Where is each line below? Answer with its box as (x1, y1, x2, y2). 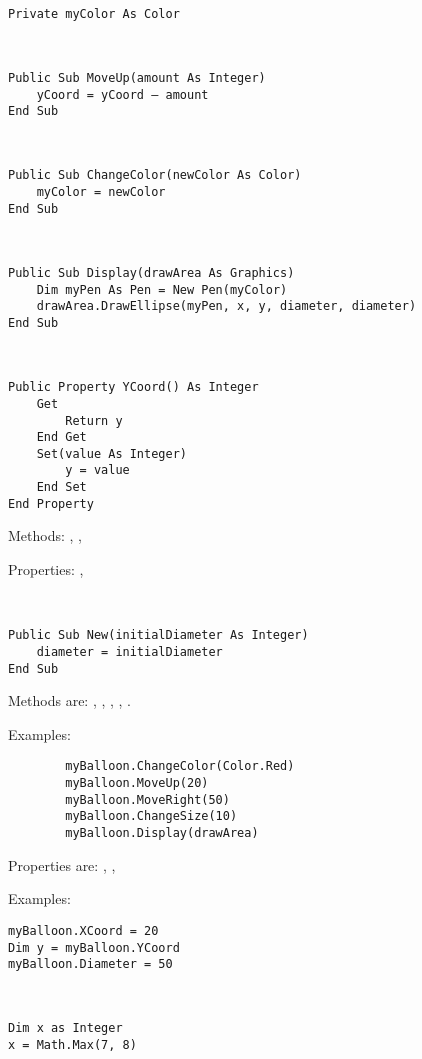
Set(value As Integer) (36, 446, 187, 461)
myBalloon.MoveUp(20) (65, 776, 209, 791)
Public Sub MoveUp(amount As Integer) (8, 70, 266, 85)
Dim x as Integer (8, 1021, 123, 1036)
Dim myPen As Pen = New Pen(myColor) (36, 282, 288, 297)
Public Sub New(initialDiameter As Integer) (8, 628, 309, 643)
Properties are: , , (8, 854, 116, 875)
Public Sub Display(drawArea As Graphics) (8, 265, 295, 280)
